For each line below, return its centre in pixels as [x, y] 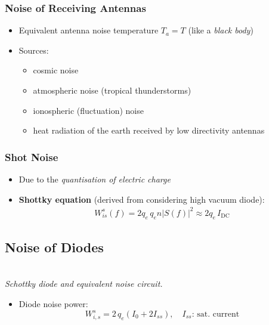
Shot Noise [32, 157]
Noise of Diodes [54, 247]
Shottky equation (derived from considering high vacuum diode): [142, 199]
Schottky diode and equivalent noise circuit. [84, 284]
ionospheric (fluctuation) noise [88, 110]
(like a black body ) [221, 30]
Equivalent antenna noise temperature [89, 30]
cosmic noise [56, 70]
